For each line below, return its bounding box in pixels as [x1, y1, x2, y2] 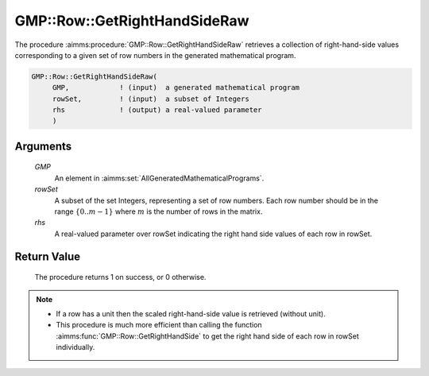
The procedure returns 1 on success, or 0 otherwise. [34, 273, 207, 282]
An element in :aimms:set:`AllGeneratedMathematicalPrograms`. [54, 173, 265, 183]
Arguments [14, 139, 72, 153]
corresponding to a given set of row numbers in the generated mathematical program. [14, 50, 296, 60]
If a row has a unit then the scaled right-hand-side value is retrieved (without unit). [56, 309, 326, 319]
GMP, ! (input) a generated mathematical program [52, 83, 300, 92]
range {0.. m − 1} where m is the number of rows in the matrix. [54, 207, 263, 216]
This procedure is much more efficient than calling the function [56, 320, 262, 330]
